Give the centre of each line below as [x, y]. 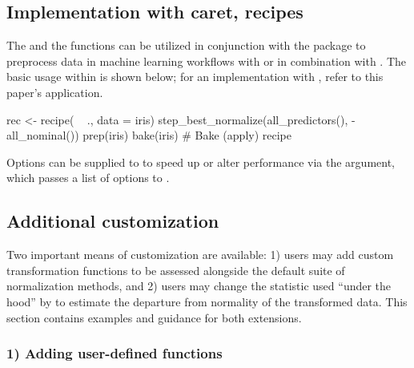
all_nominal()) [43, 135]
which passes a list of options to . [88, 178]
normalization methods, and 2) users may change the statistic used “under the [199, 286]
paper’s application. [55, 92]
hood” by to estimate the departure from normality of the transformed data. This [207, 301]
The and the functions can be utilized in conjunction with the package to [186, 45]
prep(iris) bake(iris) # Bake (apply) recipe [187, 135]
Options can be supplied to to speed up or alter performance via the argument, [201, 162]
